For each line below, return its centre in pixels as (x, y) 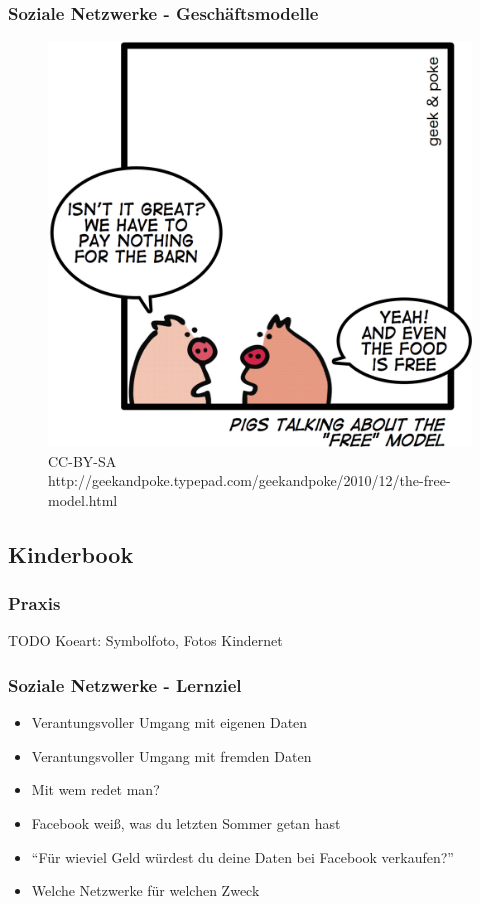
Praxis (34, 603)
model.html (83, 499)
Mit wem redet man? (95, 789)
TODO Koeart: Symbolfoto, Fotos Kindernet (145, 640)
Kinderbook (71, 553)
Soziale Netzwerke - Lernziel (125, 684)
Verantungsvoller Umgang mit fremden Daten (171, 755)
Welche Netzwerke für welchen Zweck (145, 890)
